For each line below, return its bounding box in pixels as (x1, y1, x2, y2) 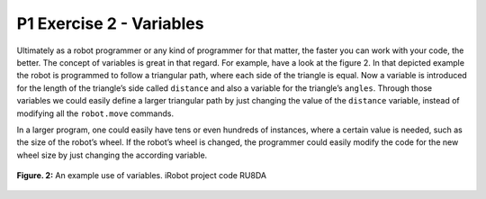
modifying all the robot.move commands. (16, 108, 175, 119)
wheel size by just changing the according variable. (16, 149, 208, 160)
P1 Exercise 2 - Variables (16, 14, 204, 33)
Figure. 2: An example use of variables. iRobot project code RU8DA (16, 170, 267, 181)
